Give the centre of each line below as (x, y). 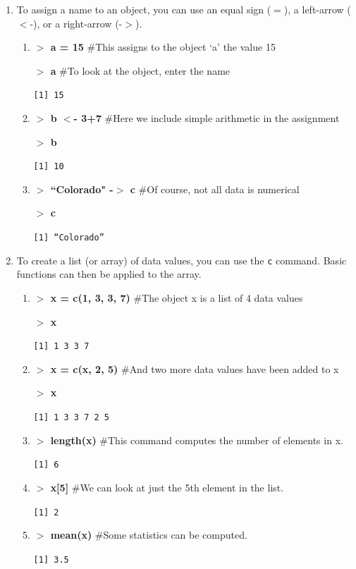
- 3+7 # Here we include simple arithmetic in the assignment (207, 118)
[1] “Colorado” (69, 238)
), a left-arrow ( (317, 9)
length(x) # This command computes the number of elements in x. (197, 440)
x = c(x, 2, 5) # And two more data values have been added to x (195, 368)
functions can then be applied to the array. (109, 274)
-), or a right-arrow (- (76, 23)
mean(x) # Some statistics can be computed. (149, 535)
